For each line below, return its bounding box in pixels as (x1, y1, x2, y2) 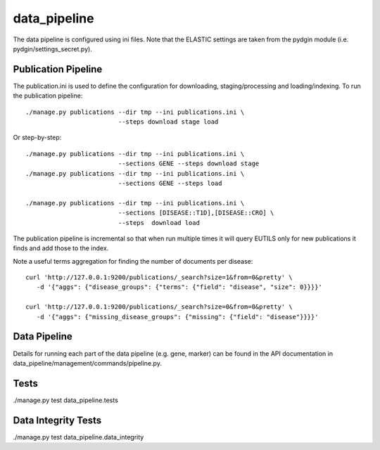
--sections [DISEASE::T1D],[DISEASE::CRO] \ (118, 209, 274, 217)
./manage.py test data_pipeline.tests (13, 396, 119, 404)
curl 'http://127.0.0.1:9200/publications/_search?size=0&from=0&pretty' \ (25, 303, 293, 311)
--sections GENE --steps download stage (118, 160, 260, 168)
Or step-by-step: (13, 134, 62, 142)
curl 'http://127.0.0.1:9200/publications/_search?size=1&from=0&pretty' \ (25, 274, 293, 281)
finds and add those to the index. (13, 244, 109, 252)
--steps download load (118, 219, 201, 226)
